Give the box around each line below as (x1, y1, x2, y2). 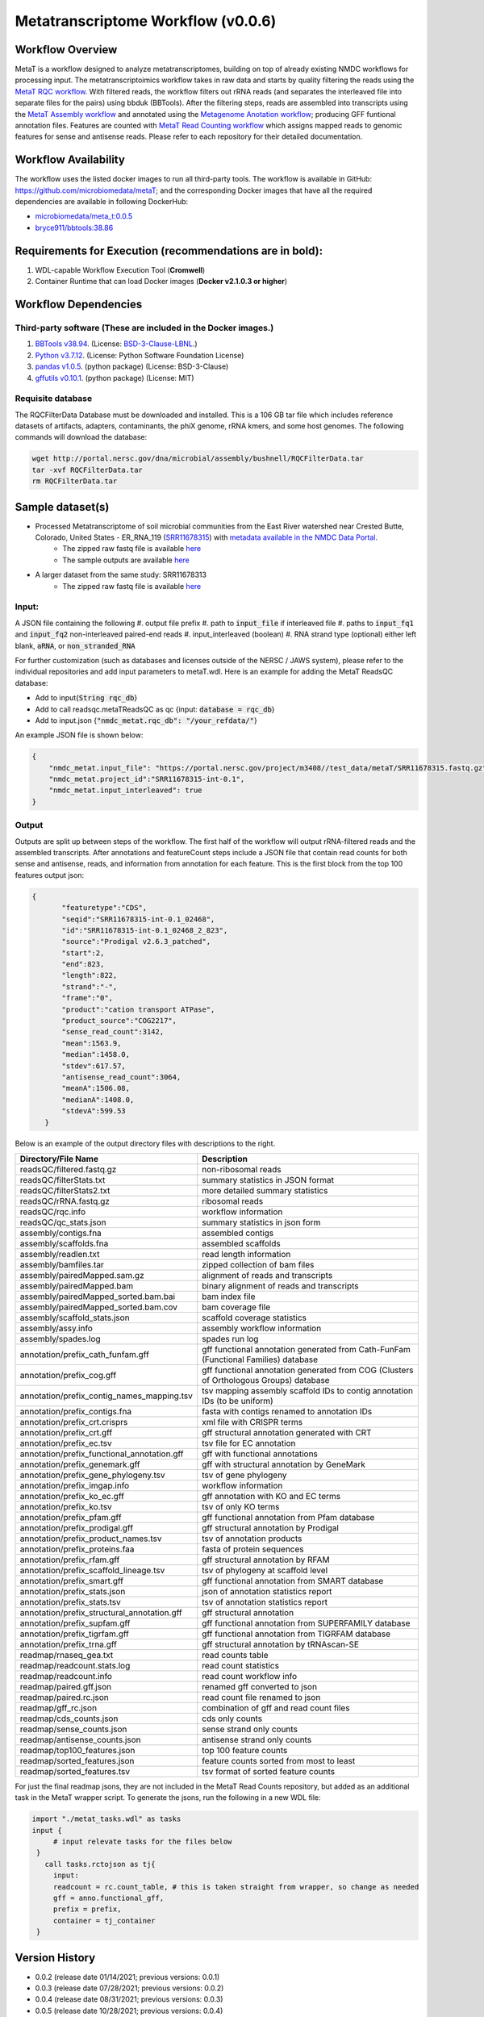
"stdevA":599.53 (61, 1106, 127, 1116)
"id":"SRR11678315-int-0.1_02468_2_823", (61, 925, 228, 935)
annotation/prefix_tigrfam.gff (19, 1628, 129, 1639)
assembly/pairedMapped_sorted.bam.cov (19, 1301, 177, 1313)
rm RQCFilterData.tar (31, 477, 118, 486)
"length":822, (61, 971, 118, 980)
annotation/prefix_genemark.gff (19, 1459, 140, 1470)
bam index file (202, 1291, 256, 1302)
